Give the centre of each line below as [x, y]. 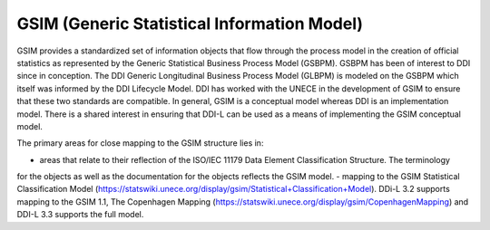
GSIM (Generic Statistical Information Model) [190, 24]
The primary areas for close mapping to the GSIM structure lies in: [140, 143]
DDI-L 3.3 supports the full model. [80, 215]
